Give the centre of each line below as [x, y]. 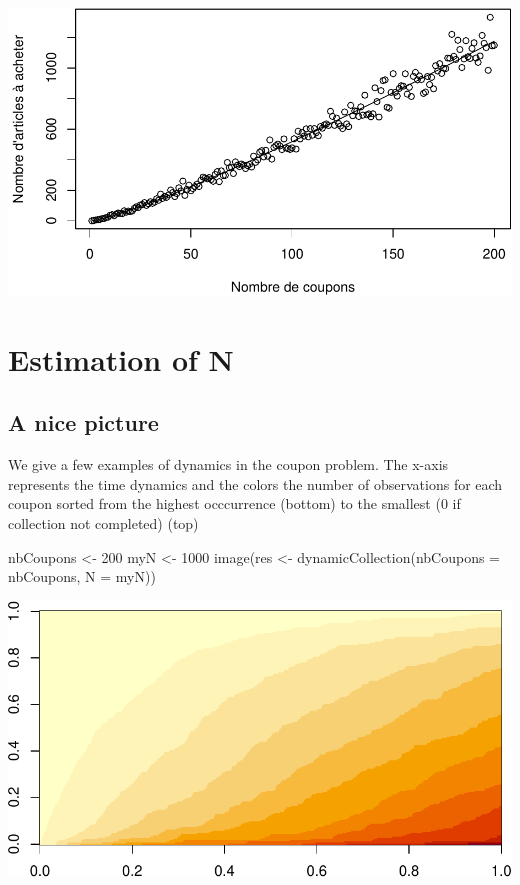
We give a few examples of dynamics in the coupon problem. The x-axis [228, 464]
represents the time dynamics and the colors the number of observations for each [255, 483]
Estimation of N [121, 358]
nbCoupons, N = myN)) [82, 576]
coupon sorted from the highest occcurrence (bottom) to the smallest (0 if [234, 503]
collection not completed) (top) [103, 523]
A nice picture [83, 422]
